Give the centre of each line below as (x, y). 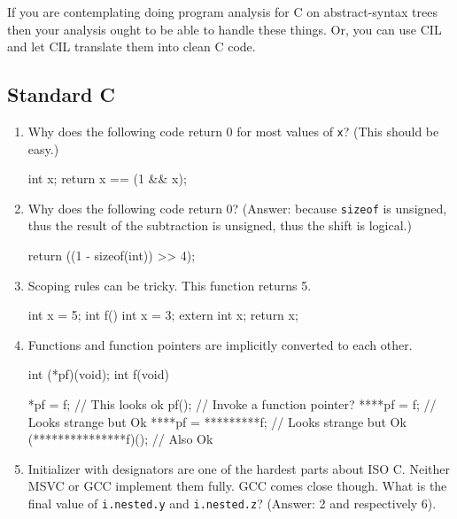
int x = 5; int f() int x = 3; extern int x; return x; (163, 315)
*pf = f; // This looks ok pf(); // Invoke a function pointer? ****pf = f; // (232, 404)
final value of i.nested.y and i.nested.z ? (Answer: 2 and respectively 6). (232, 504)
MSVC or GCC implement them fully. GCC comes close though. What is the (237, 486)
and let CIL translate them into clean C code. (132, 46)
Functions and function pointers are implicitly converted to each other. (220, 344)
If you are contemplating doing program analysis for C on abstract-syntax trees (222, 12)
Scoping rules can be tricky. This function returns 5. (170, 285)
